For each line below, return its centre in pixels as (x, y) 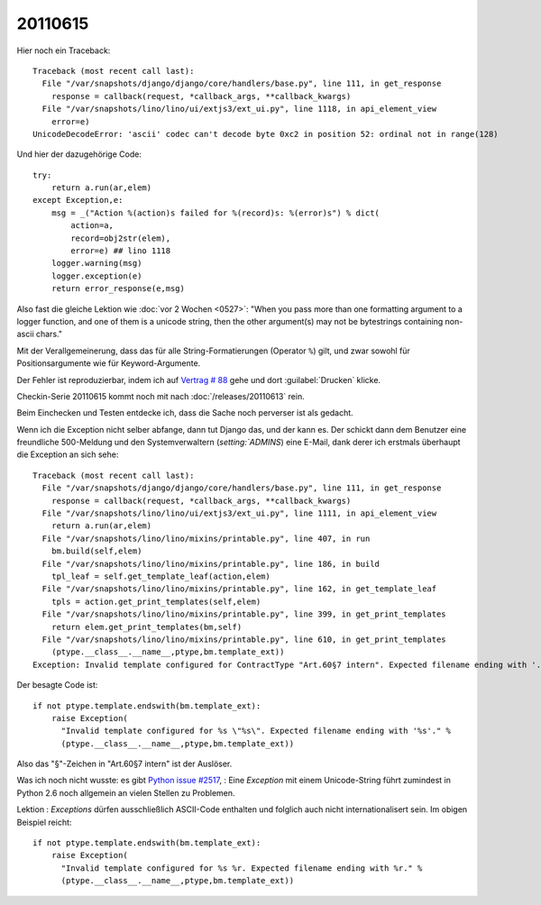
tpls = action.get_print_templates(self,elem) (156, 601)
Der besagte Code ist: (57, 685)
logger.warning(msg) (96, 263)
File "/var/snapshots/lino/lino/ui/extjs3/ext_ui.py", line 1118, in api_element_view (239, 109)
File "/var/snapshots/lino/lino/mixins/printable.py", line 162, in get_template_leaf (239, 589)
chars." (49, 334)
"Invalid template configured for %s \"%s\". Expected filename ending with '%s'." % (256, 731)
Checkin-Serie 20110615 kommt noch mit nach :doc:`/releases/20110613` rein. (161, 396)
